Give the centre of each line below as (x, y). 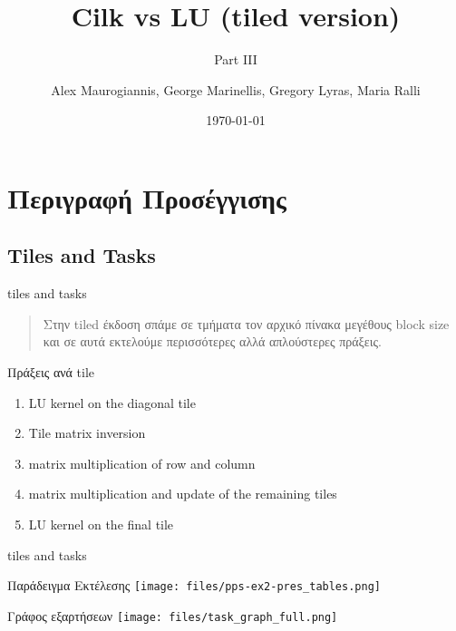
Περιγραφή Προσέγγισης (147, 197)
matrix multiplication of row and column (142, 463)
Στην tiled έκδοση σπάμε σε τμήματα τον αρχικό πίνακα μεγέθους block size (246, 323)
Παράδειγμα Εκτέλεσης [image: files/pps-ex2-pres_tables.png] (194, 585)
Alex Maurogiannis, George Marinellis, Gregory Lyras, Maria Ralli (236, 89)
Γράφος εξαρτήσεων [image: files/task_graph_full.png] (173, 615)
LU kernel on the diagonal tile (112, 402)
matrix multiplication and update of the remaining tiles (183, 494)
